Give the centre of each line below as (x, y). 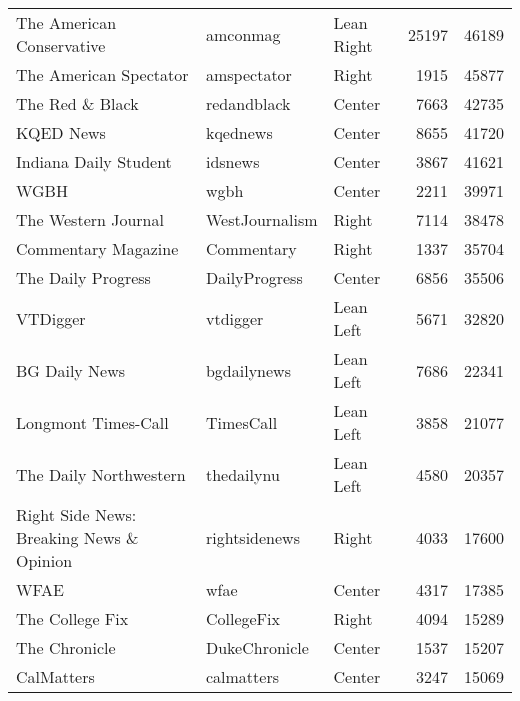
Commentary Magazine (97, 248)
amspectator (248, 74)
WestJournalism (261, 219)
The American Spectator (102, 74)
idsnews (232, 161)
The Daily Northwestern (101, 474)
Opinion (44, 560)
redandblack (248, 103)
